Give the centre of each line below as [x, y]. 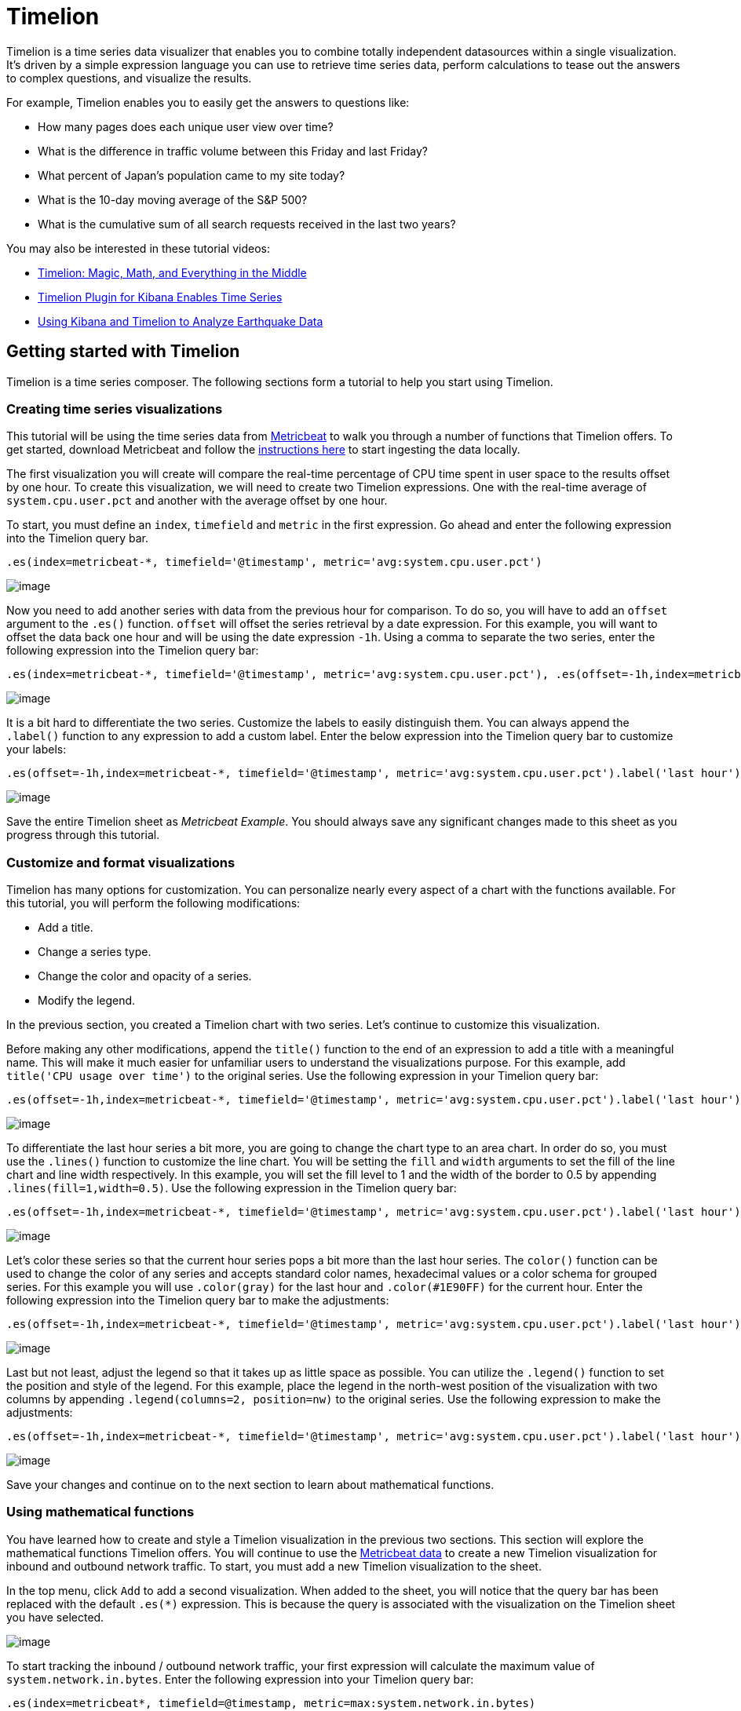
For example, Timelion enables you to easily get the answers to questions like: [208, 102]
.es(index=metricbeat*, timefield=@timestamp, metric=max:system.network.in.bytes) [271, 1703]
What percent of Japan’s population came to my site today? [192, 175]
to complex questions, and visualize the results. [129, 78]
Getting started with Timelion [123, 352]
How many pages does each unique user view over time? [186, 126]
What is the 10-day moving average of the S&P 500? [173, 199]
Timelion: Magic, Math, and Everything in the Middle [172, 272]
